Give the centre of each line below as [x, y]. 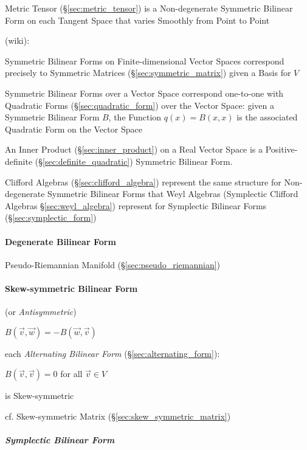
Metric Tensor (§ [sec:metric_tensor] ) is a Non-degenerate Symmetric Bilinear [149, 8]
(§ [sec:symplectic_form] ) [51, 217]
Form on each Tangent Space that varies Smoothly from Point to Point [137, 20]
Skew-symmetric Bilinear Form [71, 288]
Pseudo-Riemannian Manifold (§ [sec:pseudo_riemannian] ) [113, 264]
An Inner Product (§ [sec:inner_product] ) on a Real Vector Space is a [134, 149]
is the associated [267, 117]
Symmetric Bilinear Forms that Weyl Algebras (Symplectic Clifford [173, 194]
